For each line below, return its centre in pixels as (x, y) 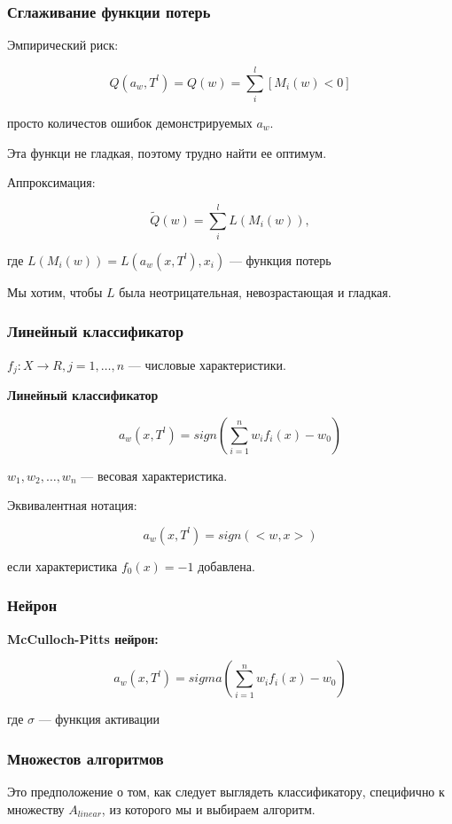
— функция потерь (280, 259)
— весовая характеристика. (154, 475)
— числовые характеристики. (207, 364)
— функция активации (99, 719)
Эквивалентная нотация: (72, 505)
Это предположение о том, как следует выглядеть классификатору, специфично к (226, 792)
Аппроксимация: (51, 182)
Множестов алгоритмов (86, 758)
